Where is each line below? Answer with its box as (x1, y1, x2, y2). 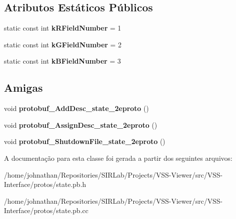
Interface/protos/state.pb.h (4, 179, 86, 189)
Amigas (4, 80, 43, 95)
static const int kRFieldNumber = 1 (4, 23, 121, 33)
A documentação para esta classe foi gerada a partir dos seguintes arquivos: (4, 152, 233, 163)
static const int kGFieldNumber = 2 (4, 39, 121, 49)
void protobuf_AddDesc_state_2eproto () (4, 103, 149, 113)
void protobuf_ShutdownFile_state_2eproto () (4, 136, 165, 146)
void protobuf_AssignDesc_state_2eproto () (4, 119, 157, 130)
